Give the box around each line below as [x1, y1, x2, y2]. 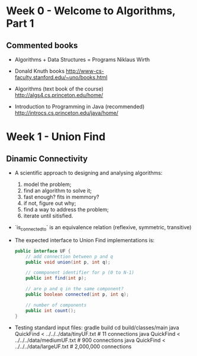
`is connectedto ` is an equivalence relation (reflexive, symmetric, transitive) [14, 224, 192, 232]
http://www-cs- [66, 68, 105, 75]
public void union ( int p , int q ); [25, 259, 111, 265]
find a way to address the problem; [23, 206, 109, 213]
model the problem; [23, 181, 72, 188]
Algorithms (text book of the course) [14, 85, 104, 92]
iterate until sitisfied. [23, 212, 73, 219]
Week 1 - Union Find [6, 130, 106, 143]
